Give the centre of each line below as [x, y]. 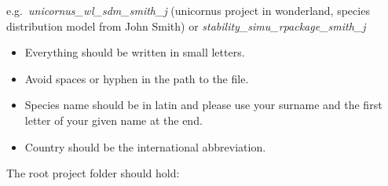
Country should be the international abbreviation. [145, 146]
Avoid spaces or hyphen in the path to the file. [137, 78]
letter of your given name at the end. [113, 120]
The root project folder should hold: [93, 173]
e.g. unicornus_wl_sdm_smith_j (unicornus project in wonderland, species [188, 10]
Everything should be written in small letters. [135, 52]
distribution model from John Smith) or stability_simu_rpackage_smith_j [186, 26]
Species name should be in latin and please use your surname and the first [203, 105]
